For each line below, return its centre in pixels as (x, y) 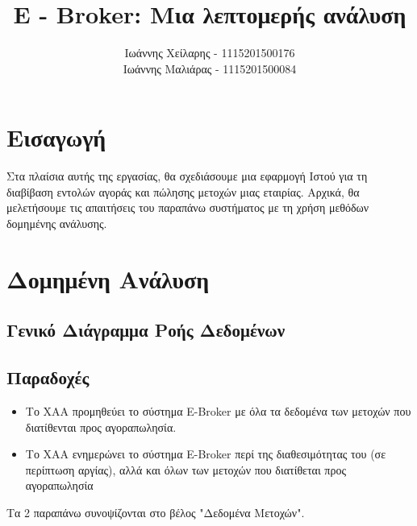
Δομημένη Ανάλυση (108, 278)
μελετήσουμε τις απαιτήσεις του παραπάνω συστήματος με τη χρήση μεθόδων (188, 207)
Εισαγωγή (56, 137)
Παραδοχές (48, 377)
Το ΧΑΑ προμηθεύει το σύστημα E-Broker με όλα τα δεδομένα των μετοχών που (218, 410)
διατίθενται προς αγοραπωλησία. (101, 427)
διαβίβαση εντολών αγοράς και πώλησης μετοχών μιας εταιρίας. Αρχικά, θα (183, 191)
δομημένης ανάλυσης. (57, 224)
